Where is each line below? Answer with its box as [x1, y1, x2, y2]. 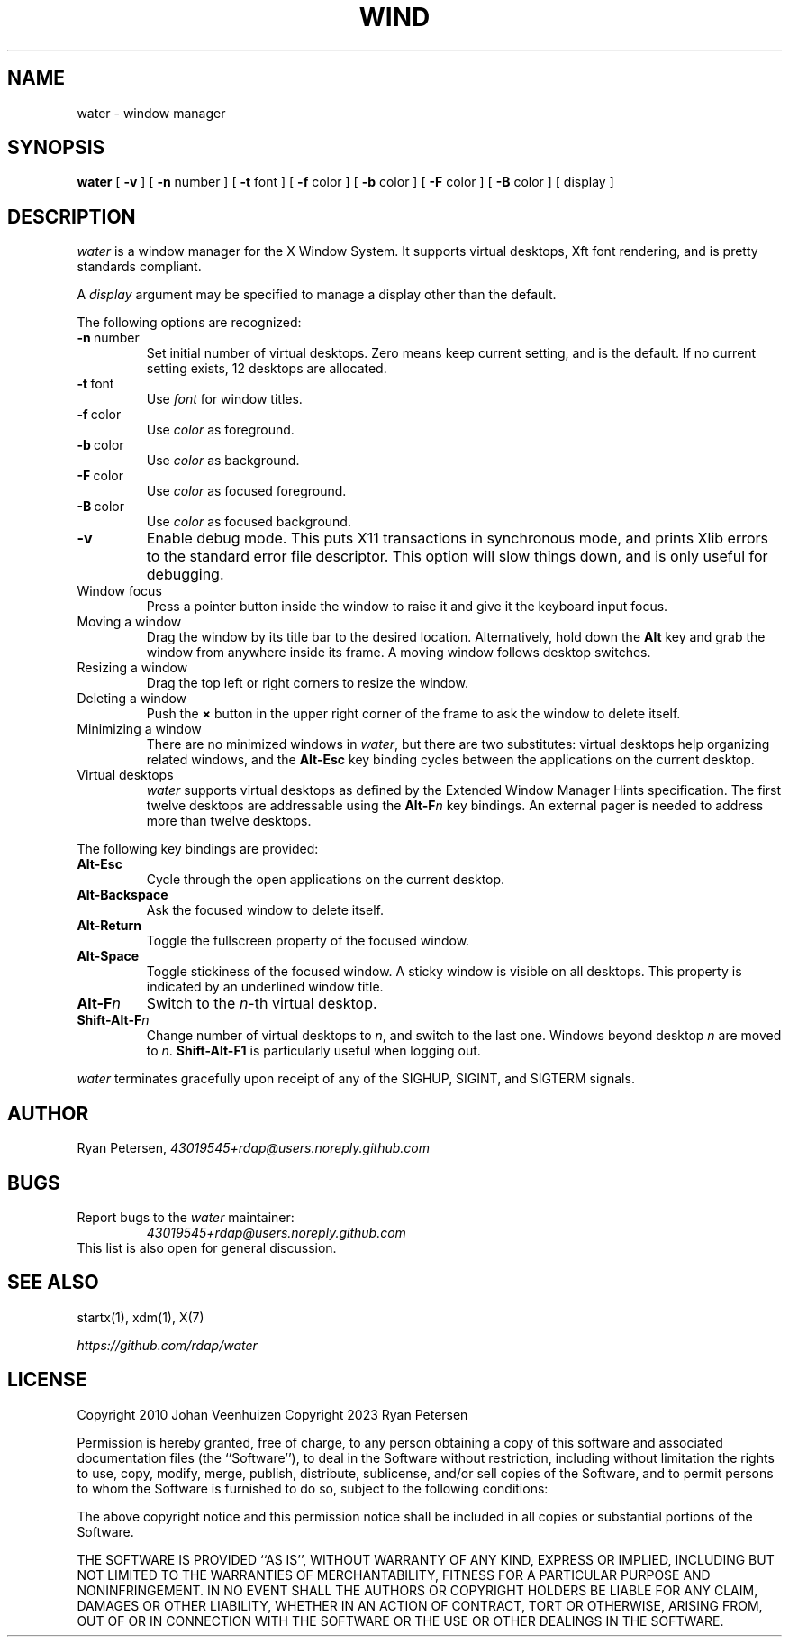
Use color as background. [146, 452, 300, 469]
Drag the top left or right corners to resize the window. [146, 675, 468, 691]
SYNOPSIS [7, 136, 105, 160]
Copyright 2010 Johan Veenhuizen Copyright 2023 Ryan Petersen [77, 1406, 468, 1422]
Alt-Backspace [77, 887, 168, 903]
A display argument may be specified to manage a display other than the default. [77, 287, 557, 303]
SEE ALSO [7, 1271, 99, 1294]
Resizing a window [77, 660, 188, 676]
